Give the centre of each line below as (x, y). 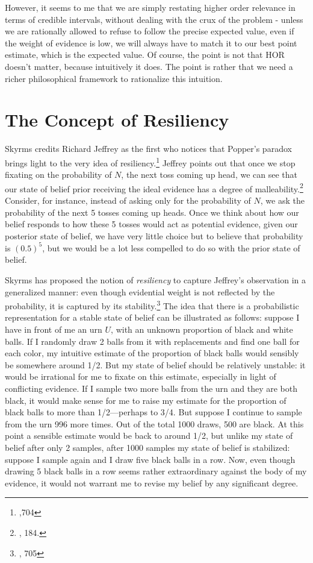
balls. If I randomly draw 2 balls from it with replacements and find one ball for (152, 341)
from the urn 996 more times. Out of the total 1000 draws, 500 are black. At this (154, 423)
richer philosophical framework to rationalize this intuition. (114, 78)
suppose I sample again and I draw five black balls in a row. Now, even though (150, 459)
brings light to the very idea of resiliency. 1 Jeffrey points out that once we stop (150, 162)
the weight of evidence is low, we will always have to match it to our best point (151, 42)
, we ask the (282, 200)
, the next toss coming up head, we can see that (209, 175)
